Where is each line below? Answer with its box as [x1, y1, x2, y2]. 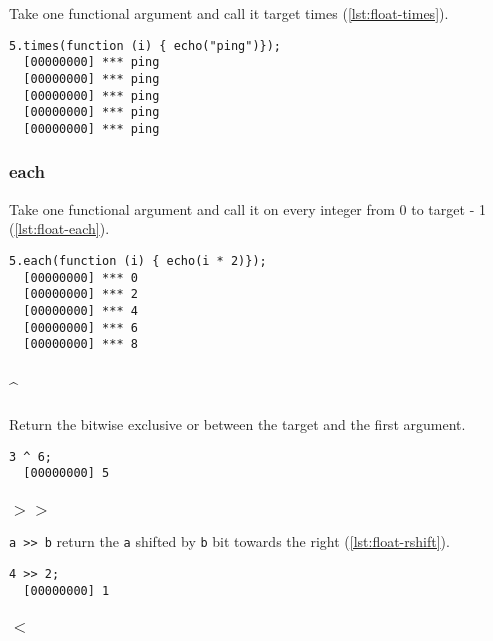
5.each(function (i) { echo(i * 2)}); [9, 253, 267, 268]
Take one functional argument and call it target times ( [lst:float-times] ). [9, 3, 449, 23]
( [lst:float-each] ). [9, 218, 110, 239]
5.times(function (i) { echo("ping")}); [9, 38, 282, 53]
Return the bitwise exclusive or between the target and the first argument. [9, 414, 466, 435]
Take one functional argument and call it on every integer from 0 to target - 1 [9, 198, 486, 219]
